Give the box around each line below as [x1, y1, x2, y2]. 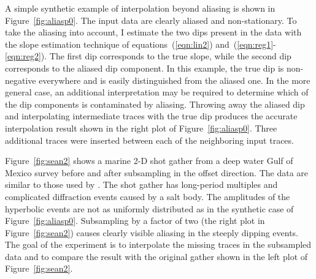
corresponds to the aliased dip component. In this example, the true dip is [5, 61, 284, 74]
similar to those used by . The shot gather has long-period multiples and [5, 178, 278, 191]
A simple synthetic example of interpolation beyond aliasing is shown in [5, 2, 276, 14]
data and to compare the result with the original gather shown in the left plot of [5, 250, 308, 262]
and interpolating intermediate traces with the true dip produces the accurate [5, 110, 298, 122]
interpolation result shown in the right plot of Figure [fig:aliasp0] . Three [5, 121, 277, 134]
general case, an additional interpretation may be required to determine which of [5, 86, 309, 99]
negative [5, 73, 36, 86]
